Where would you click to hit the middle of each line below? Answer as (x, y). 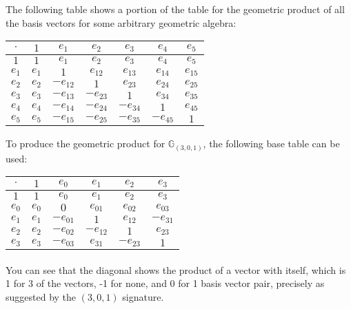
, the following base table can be (271, 143)
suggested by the (41, 297)
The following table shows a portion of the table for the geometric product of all (175, 9)
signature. (143, 297)
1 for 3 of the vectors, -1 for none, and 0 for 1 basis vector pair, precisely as (165, 283)
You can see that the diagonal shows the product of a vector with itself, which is (176, 269)
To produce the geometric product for (86, 143)
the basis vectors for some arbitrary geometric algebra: (121, 22)
